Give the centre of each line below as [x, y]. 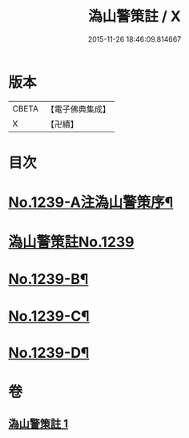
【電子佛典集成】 [78, 109]
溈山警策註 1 [38, 424]
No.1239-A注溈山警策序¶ [91, 203]
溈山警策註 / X [135, 16]
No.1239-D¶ [49, 353]
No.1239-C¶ [49, 316]
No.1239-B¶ [48, 280]
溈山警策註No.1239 [71, 242]
